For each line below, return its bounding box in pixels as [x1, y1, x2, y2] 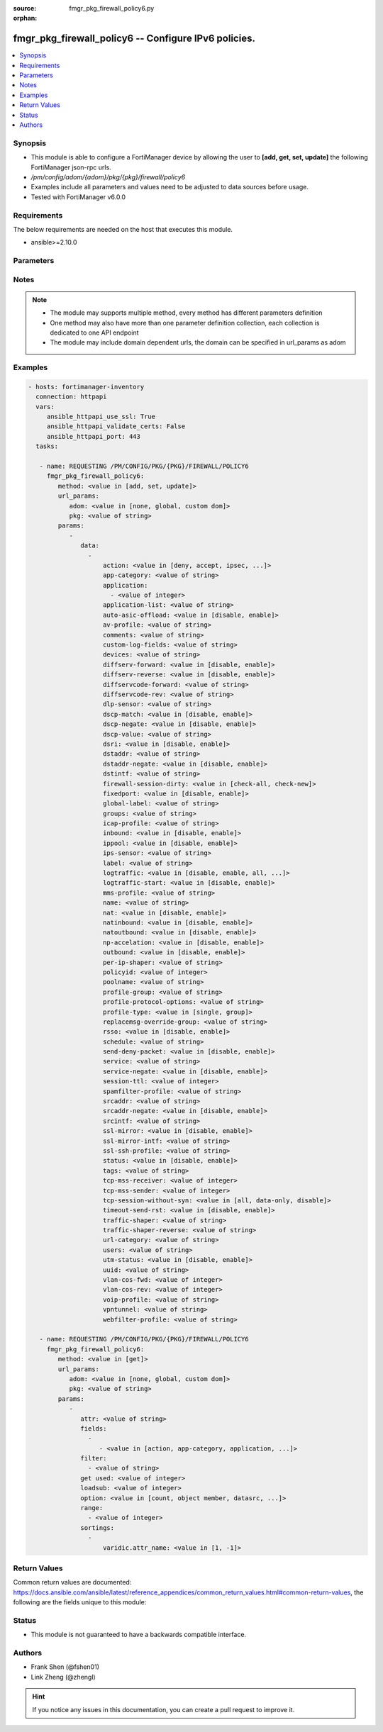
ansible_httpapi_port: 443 [46, 432, 141, 440]
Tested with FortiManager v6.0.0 [30, 192, 126, 201]
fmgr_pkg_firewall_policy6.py [69, 4, 155, 12]
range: [80, 1504, 104, 1512]
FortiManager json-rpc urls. [30, 163, 111, 172]
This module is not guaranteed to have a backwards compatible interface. [30, 1631, 247, 1639]
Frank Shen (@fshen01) [30, 1663, 99, 1671]
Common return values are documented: [13, 1578, 132, 1587]
